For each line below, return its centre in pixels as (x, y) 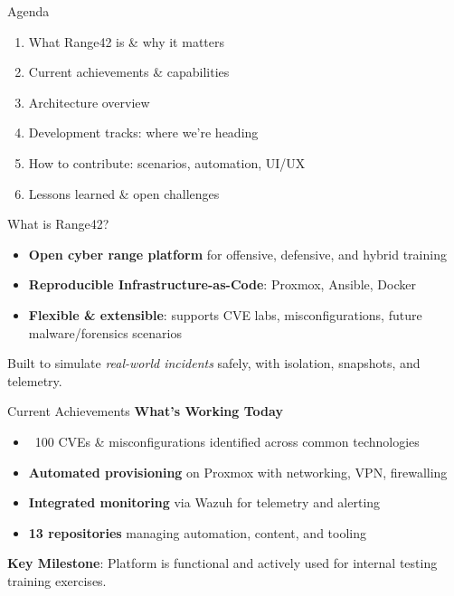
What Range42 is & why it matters (126, 41)
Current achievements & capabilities (129, 72)
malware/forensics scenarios (105, 332)
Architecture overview (89, 102)
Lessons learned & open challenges (124, 193)
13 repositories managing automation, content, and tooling (197, 532)
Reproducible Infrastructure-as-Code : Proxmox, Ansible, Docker (222, 284)
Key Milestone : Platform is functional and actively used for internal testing (222, 563)
